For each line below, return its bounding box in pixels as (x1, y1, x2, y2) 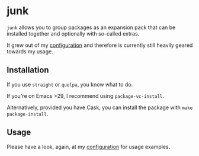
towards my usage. (7, 47, 54, 55)
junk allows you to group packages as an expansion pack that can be (7, 24, 176, 31)
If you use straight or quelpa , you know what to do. (7, 81, 133, 88)
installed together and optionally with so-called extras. (7, 30, 140, 37)
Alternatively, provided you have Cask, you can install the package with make (7, 104, 193, 111)
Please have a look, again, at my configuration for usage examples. (7, 143, 171, 150)
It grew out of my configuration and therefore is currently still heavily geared (7, 42, 193, 49)
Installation (7, 65, 49, 75)
